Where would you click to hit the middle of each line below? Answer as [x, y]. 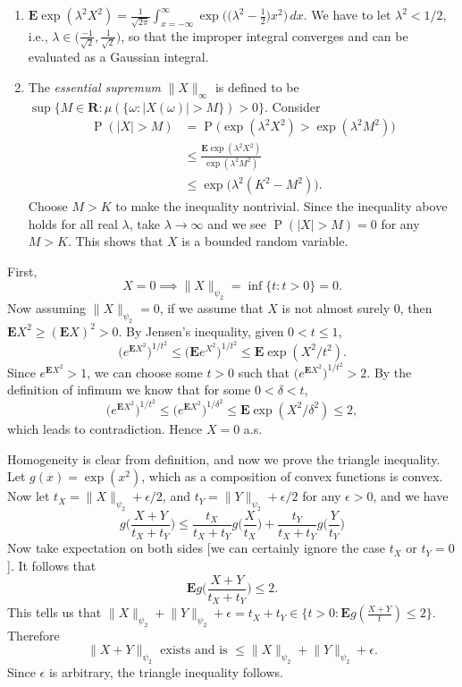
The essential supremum [94, 87]
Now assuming [47, 308]
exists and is [194, 651]
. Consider [293, 106]
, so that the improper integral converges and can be [265, 35]
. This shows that [115, 241]
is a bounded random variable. [265, 241]
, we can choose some [145, 372]
